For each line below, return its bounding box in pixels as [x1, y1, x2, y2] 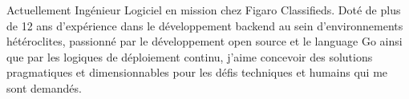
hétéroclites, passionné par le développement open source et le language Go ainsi [6, 33, 403, 49]
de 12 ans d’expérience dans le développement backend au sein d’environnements [6, 17, 403, 34]
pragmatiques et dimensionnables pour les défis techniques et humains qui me [6, 64, 388, 81]
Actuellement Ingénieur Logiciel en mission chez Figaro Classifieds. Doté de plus [6, 2, 401, 18]
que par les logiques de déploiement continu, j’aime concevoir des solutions [6, 48, 373, 65]
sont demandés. [6, 79, 82, 96]
